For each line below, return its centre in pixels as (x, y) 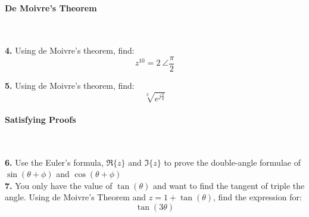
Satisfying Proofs (40, 119)
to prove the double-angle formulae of (232, 162)
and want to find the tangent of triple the (229, 185)
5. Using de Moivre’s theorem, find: (70, 86)
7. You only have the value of (59, 185)
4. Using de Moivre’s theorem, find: (70, 50)
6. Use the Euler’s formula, (54, 162)
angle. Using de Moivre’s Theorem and (76, 197)
